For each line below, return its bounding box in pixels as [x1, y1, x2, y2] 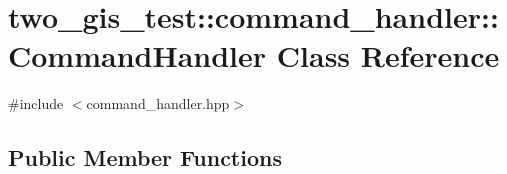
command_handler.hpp [86, 93, 230, 114]
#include [8, 93, 64, 114]
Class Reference [276, 35, 500, 76]
